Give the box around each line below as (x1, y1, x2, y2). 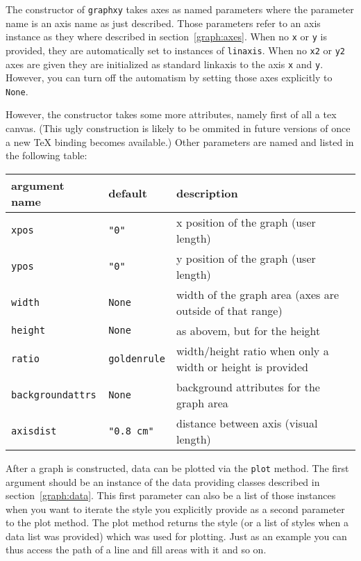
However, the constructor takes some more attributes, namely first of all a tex (6, 107, 337, 122)
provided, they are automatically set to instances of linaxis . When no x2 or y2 (6, 42, 346, 57)
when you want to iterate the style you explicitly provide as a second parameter (6, 501, 345, 516)
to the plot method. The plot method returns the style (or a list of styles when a (6, 515, 349, 530)
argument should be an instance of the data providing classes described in (6, 474, 320, 489)
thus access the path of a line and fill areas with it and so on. (6, 542, 267, 557)
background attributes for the (176, 378, 320, 395)
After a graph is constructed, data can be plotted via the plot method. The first (6, 460, 349, 475)
